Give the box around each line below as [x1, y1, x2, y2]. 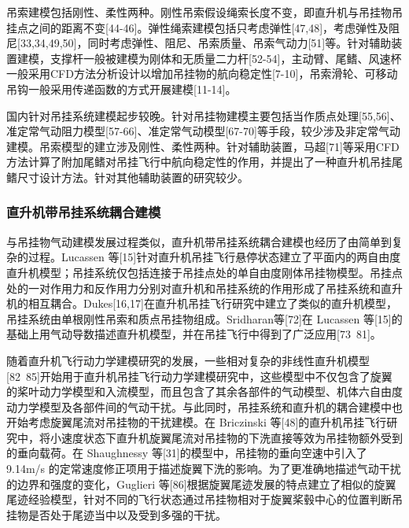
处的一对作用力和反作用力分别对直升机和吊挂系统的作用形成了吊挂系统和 [6, 279, 381, 296]
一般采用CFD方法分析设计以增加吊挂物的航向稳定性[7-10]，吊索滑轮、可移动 [6, 65, 398, 82]
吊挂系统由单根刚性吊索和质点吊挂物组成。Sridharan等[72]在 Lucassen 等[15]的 [6, 310, 403, 327]
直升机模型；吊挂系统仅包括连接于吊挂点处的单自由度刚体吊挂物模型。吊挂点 [6, 264, 403, 280]
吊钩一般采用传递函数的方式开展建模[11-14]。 [6, 80, 237, 97]
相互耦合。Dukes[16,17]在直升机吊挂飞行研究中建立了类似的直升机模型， [28, 295, 397, 312]
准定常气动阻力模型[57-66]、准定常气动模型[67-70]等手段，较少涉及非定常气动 [6, 123, 400, 139]
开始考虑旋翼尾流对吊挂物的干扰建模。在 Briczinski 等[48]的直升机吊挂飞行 [6, 414, 387, 430]
